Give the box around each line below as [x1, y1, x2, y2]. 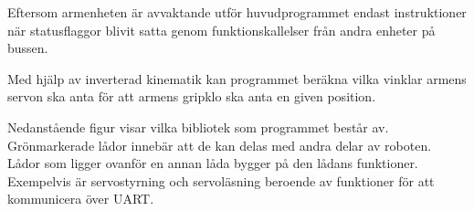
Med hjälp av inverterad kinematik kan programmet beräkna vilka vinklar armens [7, 69, 467, 88]
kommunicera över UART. [7, 189, 154, 208]
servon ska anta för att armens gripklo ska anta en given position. [7, 87, 376, 106]
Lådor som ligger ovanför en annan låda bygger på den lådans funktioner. [7, 153, 418, 173]
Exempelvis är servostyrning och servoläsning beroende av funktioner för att [7, 171, 435, 190]
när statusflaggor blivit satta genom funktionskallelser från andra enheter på [7, 20, 436, 39]
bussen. [7, 38, 48, 58]
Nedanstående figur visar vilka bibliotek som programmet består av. [7, 117, 389, 136]
